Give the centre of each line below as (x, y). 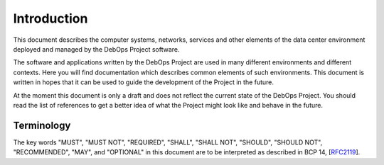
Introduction (50, 18)
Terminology (42, 125)
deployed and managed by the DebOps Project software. (97, 49)
